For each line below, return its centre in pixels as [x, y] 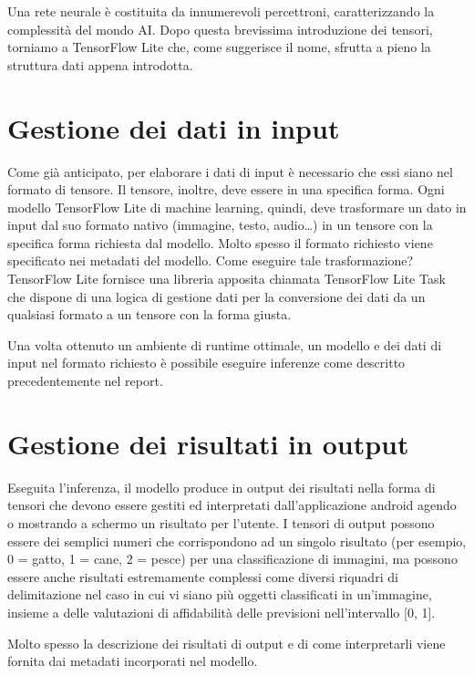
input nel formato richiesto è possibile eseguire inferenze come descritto [206, 363]
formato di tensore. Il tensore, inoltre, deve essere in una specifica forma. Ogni [226, 189]
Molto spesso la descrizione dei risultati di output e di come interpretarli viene [227, 643]
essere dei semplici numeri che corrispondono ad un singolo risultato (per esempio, [237, 541]
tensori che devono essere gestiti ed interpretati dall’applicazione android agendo [232, 505]
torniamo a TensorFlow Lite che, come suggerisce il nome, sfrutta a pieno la [219, 47]
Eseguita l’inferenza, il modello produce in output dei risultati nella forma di [222, 487]
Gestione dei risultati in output [208, 443]
